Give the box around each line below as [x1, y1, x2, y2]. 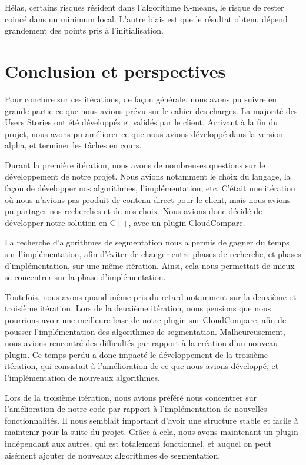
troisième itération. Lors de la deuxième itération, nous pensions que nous [5, 302, 271, 314]
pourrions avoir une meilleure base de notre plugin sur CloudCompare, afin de [5, 314, 287, 325]
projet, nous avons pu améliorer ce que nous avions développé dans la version [5, 127, 284, 139]
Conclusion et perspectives [5, 58, 226, 82]
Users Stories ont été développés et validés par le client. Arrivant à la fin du [5, 116, 278, 128]
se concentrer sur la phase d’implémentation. [5, 271, 166, 283]
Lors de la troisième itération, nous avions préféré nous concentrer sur [5, 391, 257, 403]
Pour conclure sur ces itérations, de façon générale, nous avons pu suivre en [5, 92, 277, 105]
